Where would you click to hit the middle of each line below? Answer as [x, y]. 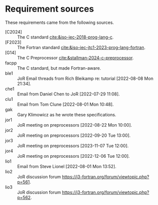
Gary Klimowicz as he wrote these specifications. [67, 114]
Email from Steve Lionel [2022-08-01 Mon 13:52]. [67, 166]
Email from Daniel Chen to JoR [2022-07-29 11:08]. [69, 94]
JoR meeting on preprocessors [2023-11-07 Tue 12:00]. [73, 146]
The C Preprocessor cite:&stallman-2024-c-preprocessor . [76, 57]
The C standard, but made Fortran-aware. [59, 68]
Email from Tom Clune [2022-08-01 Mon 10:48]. [65, 104]
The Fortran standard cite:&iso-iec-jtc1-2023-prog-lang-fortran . [81, 47]
